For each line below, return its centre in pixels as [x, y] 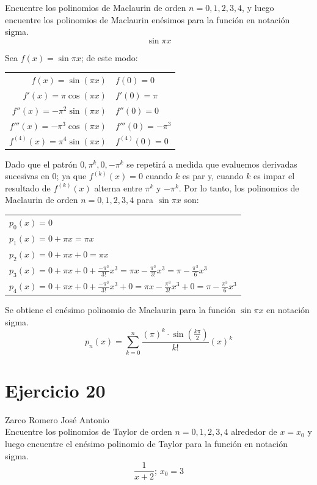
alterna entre [118, 187]
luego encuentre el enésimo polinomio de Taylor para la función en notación [146, 443]
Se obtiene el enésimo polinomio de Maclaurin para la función [120, 310]
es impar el [274, 176]
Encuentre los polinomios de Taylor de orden [89, 431]
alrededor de [254, 431]
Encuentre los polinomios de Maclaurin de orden [96, 7]
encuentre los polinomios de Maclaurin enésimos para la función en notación [148, 19]
